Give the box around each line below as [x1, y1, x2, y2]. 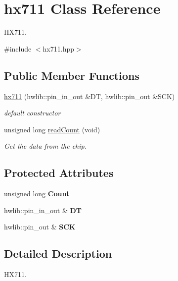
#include [4, 43, 32, 54]
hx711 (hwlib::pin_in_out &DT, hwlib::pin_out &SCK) [4, 91, 175, 101]
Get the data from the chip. [4, 141, 87, 151]
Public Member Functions [4, 67, 139, 83]
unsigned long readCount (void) [4, 124, 100, 134]
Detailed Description [4, 246, 112, 261]
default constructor [4, 108, 61, 118]
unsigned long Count [4, 188, 70, 199]
